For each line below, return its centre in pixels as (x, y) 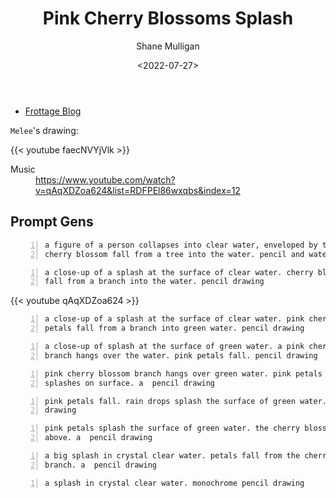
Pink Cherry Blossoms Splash (168, 18)
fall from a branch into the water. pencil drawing (154, 282)
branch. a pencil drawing (100, 465)
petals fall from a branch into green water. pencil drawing (174, 328)
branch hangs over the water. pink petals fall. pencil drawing (181, 355)
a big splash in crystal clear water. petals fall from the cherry (188, 456)
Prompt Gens (52, 222)
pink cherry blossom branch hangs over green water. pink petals (183, 373)
